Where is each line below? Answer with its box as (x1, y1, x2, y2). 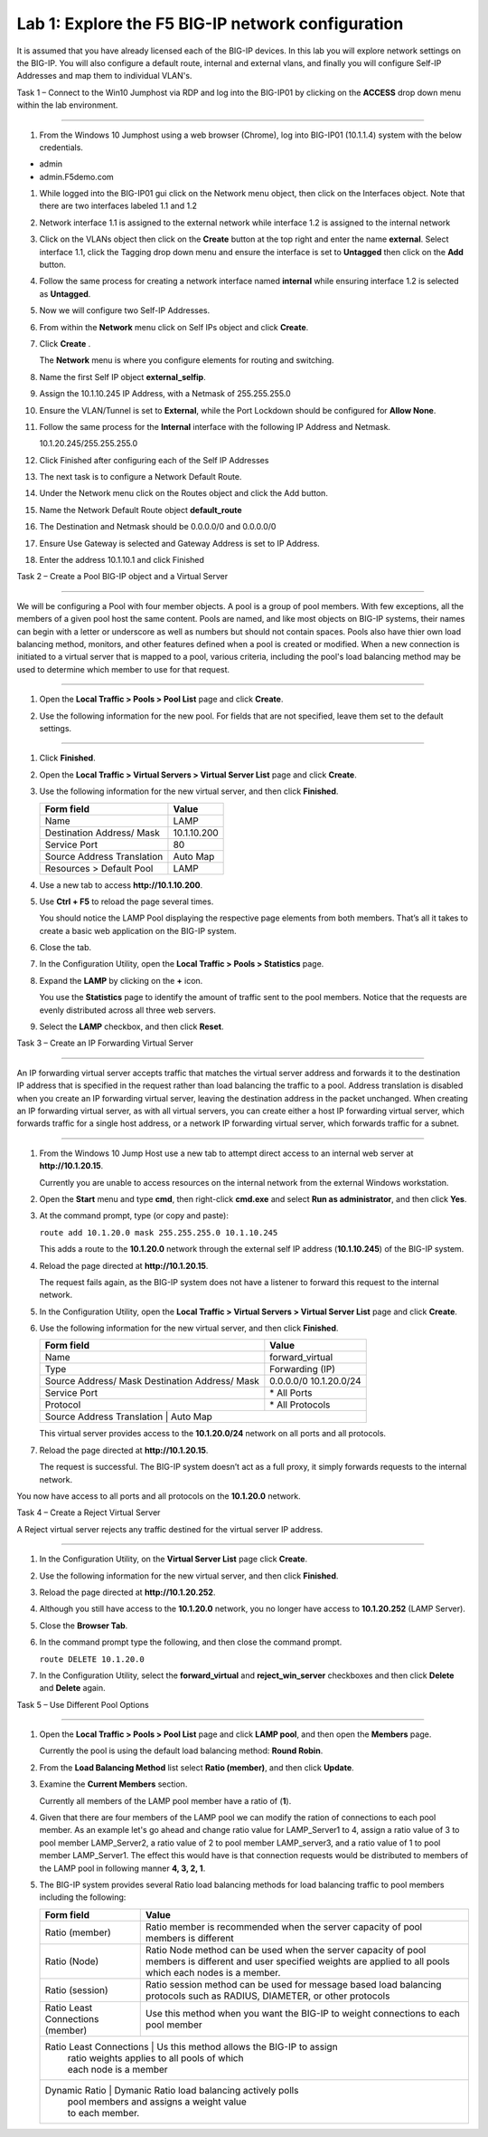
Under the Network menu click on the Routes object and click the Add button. (39, 488, 329, 499)
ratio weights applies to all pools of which (67, 2051, 244, 2064)
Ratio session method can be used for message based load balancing (145, 1978, 442, 1990)
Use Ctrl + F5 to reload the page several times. (39, 896, 214, 907)
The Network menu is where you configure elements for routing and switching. (39, 355, 334, 366)
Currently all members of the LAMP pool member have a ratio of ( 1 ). (39, 1795, 292, 1806)
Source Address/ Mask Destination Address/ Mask (44, 1375, 259, 1388)
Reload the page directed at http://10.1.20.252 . (39, 1587, 216, 1598)
